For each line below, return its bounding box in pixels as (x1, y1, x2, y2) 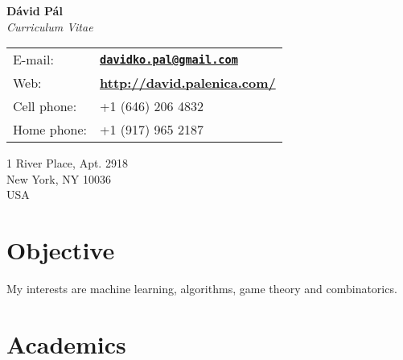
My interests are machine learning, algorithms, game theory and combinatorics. (6, 280, 397, 297)
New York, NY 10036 (6, 170, 111, 187)
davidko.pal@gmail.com (100, 52, 238, 66)
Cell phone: (13, 97, 77, 116)
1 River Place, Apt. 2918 (6, 155, 128, 172)
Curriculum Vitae (6, 18, 93, 35)
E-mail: (13, 50, 54, 69)
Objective (6, 234, 115, 267)
